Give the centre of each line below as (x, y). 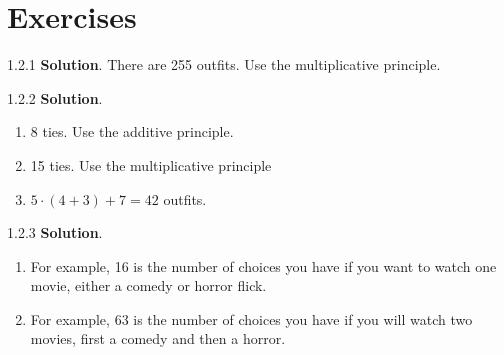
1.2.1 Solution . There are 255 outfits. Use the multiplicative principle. (224, 64)
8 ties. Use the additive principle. (132, 131)
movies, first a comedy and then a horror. (158, 338)
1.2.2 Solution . (55, 97)
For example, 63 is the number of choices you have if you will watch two (251, 318)
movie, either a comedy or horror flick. (148, 285)
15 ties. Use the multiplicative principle (151, 164)
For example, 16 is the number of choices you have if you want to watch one (263, 265)
